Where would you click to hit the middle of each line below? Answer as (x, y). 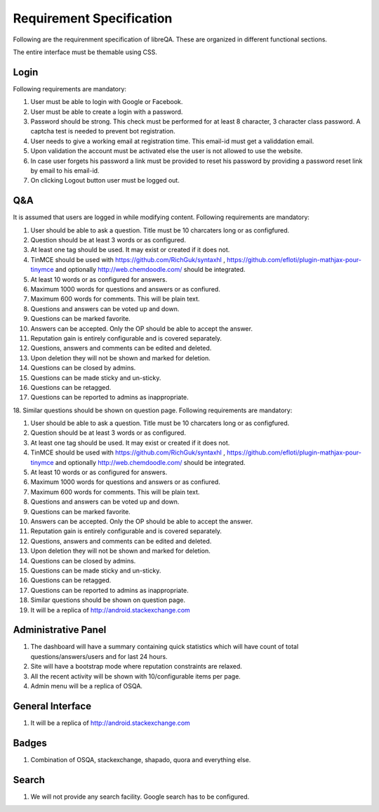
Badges (30, 743)
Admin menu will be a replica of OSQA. (87, 686)
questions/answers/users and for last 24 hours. (99, 656)
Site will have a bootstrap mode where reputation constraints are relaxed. (136, 667)
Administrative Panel (60, 630)
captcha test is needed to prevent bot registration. (103, 131)
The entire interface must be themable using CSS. (85, 52)
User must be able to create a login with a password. (107, 112)
